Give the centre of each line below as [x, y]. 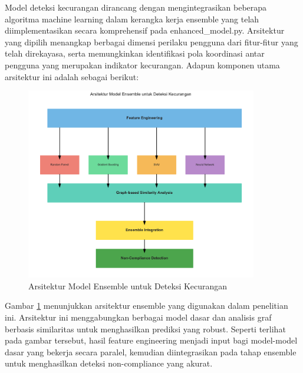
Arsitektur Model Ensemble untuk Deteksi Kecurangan [128, 285]
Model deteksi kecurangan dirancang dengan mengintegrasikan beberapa [136, 7]
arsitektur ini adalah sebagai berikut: [72, 76]
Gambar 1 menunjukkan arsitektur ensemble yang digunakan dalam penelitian [146, 306]
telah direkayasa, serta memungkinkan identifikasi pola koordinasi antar [135, 53]
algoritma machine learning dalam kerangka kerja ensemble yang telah [132, 19]
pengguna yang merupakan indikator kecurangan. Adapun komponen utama [142, 65]
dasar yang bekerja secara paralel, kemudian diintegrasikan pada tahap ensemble [151, 351]
